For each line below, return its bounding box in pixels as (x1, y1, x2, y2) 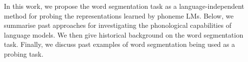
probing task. (4, 48, 44, 59)
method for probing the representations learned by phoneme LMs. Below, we (4, 10, 234, 21)
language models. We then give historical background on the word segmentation (4, 29, 244, 40)
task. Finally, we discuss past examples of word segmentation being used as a (4, 39, 235, 49)
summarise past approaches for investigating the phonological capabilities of (4, 20, 231, 30)
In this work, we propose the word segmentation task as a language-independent (4, 1, 245, 11)
